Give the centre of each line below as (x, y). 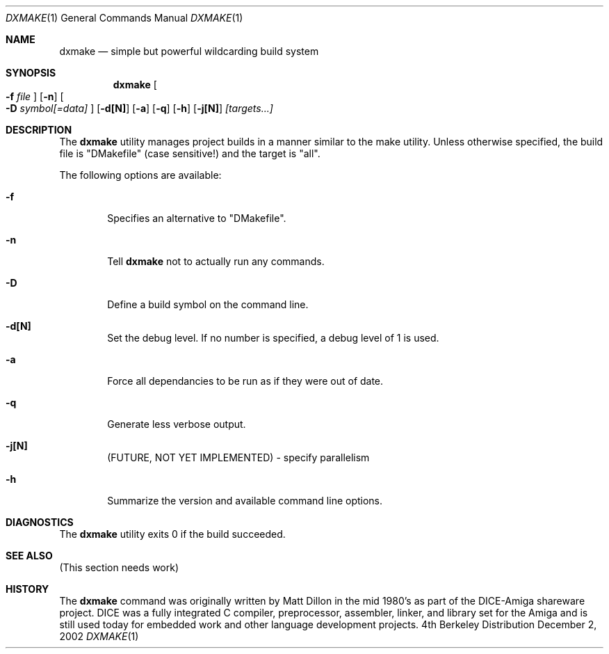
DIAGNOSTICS (40, 522)
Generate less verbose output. (177, 424)
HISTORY (27, 589)
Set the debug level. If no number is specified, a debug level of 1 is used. (273, 338)
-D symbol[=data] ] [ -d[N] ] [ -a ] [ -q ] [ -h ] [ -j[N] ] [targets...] (139, 108)
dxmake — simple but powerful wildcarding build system (189, 51)
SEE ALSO (29, 556)
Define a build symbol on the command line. (208, 304)
